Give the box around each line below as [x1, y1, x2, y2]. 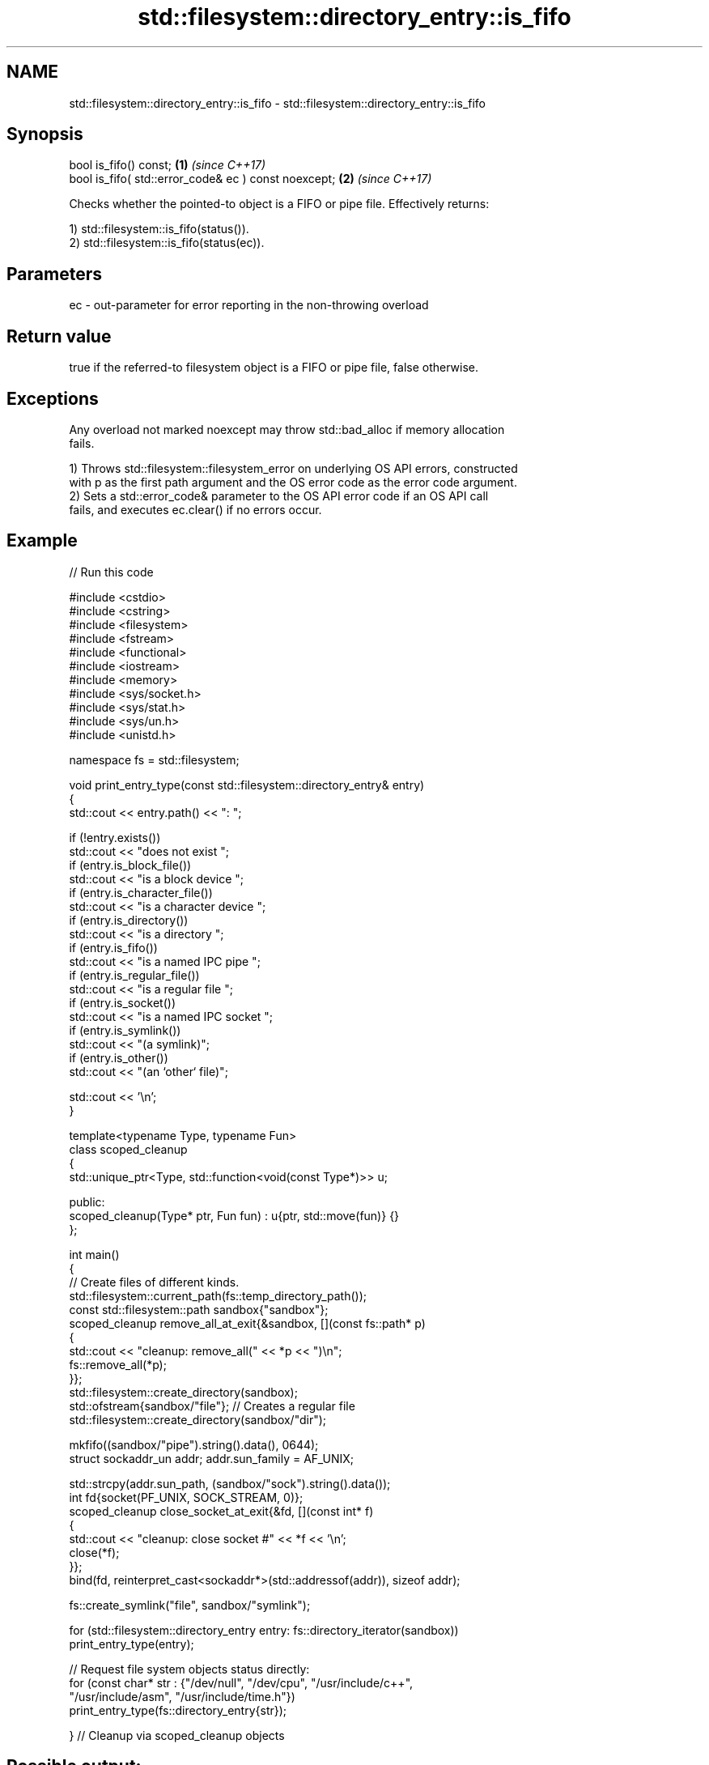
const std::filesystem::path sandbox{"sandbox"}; [69, 1302, 329, 1316]
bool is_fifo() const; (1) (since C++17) [69, 158, 266, 172]
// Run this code [69, 564, 154, 579]
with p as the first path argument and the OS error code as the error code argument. [69, 474, 517, 489]
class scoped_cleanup [69, 1142, 188, 1156]
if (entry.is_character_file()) [69, 885, 213, 900]
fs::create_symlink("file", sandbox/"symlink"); [69, 1597, 311, 1612]
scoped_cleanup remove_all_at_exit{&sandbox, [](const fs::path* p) [69, 1316, 426, 1330]
